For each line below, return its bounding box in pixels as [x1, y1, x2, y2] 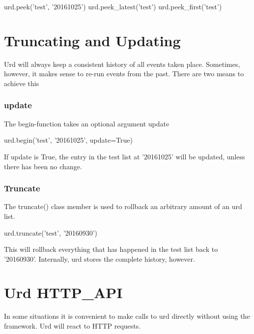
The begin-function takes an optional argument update [4, 118, 169, 128]
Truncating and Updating [4, 30, 181, 50]
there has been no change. [4, 161, 82, 171]
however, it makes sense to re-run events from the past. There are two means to [4, 68, 244, 79]
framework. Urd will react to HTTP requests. [4, 321, 141, 331]
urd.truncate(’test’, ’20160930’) [4, 227, 97, 238]
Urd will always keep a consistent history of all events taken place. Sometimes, [4, 59, 240, 69]
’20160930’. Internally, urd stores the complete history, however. [4, 253, 195, 264]
